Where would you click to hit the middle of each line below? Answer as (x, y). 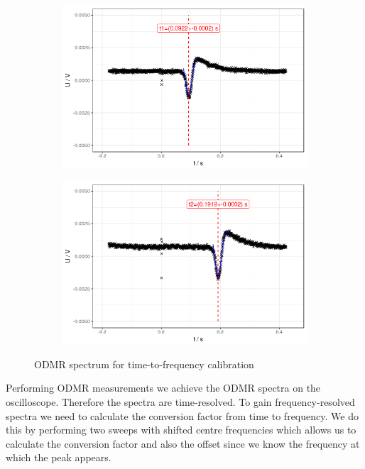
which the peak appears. (59, 457)
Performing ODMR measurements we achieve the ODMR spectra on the (163, 388)
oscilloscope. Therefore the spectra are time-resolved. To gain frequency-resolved (180, 402)
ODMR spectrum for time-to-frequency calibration (144, 364)
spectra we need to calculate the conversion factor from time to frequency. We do (182, 415)
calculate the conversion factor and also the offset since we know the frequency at (183, 443)
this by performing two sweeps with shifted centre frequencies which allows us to (181, 430)
